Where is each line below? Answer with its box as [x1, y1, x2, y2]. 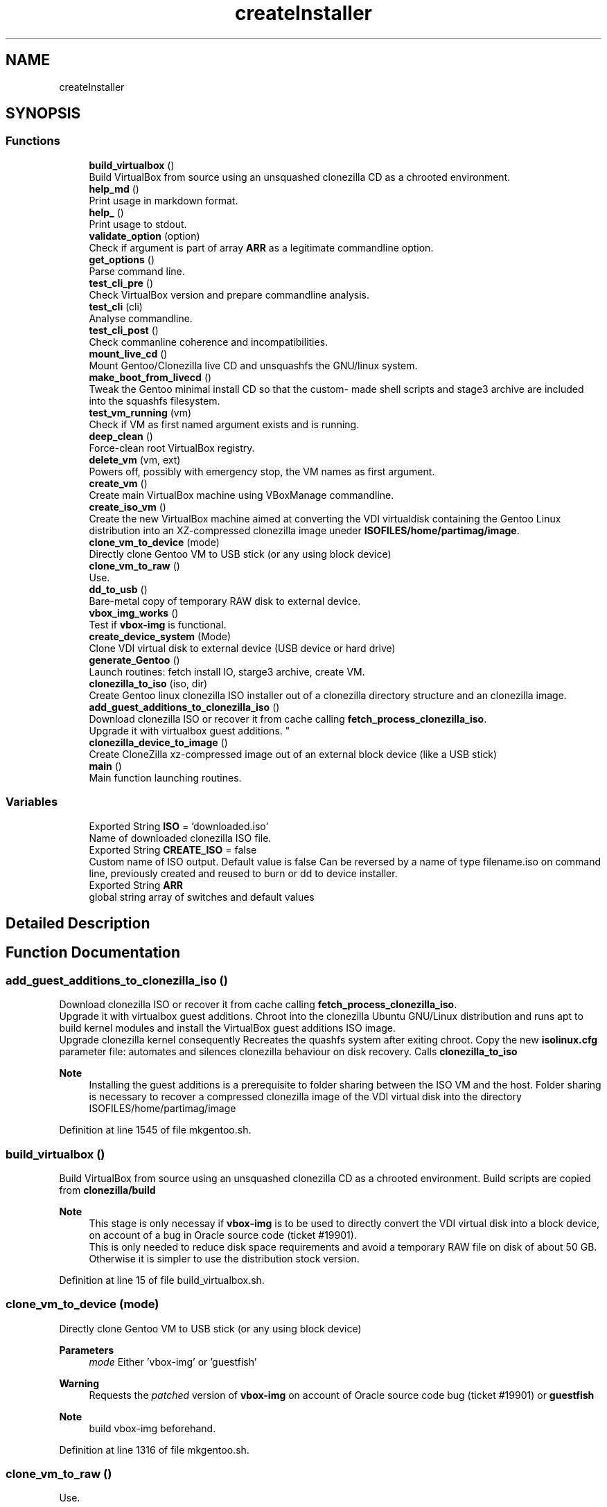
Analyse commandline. [89, 312, 193, 324]
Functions [6, 134, 60, 148]
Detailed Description [6, 914, 150, 932]
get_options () [89, 253, 155, 265]
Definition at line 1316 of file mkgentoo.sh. [59, 1443, 249, 1456]
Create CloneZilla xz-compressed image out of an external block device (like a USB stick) [89, 748, 498, 760]
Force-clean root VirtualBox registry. [89, 441, 255, 454]
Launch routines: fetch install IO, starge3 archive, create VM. [89, 665, 365, 678]
